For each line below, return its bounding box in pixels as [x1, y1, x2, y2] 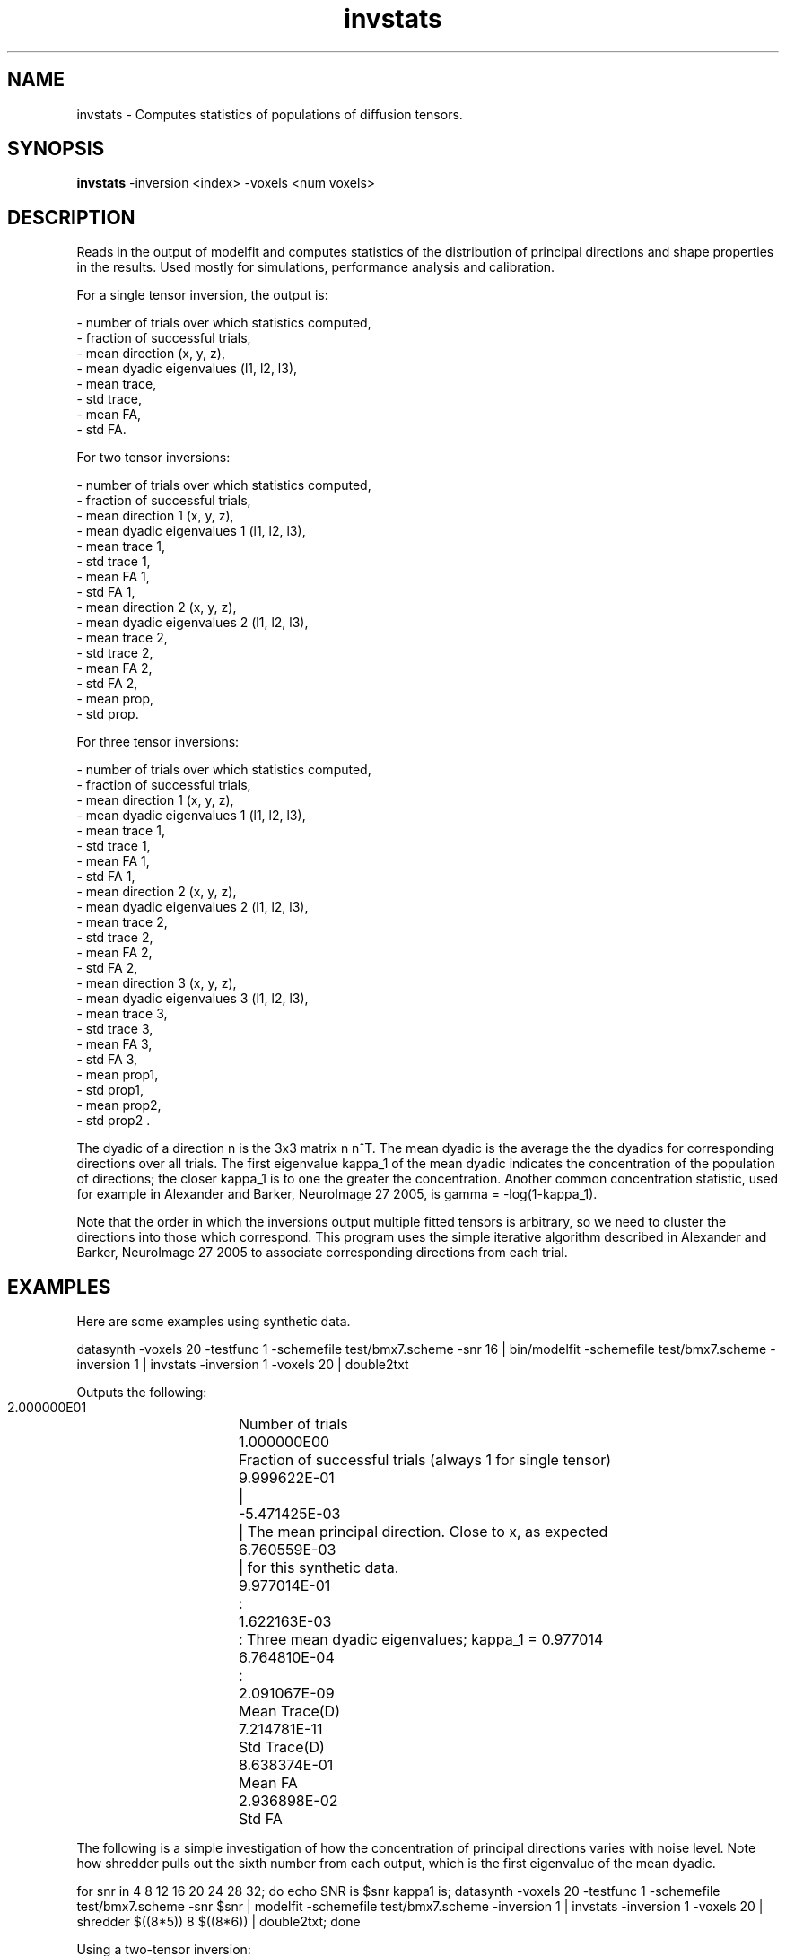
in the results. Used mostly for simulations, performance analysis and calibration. [76, 259, 555, 275]
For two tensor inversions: [76, 450, 231, 466]
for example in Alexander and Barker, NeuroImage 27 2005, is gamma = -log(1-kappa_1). [76, 1186, 598, 1202]
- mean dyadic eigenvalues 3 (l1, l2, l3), [76, 991, 309, 1007]
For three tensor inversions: [76, 734, 240, 750]
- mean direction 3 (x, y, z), [76, 975, 237, 991]
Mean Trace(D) [239, 1702, 340, 1721]
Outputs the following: [76, 1384, 207, 1401]
